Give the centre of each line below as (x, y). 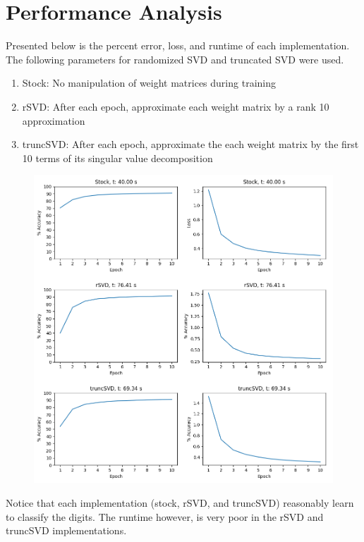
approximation (54, 120)
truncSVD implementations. (66, 530)
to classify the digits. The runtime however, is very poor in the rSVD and (165, 516)
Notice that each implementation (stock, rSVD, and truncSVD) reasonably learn (180, 503)
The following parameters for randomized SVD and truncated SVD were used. (175, 59)
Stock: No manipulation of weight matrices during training (149, 83)
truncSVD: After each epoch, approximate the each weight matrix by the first (190, 144)
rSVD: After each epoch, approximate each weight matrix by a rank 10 (176, 106)
